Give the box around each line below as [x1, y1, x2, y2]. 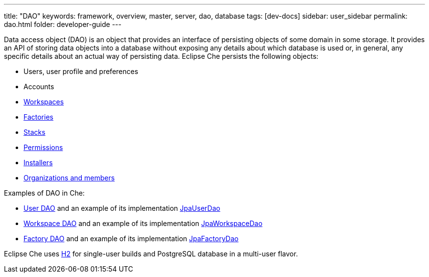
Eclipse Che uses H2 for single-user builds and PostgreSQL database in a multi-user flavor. [4, 250, 298, 258]
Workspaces [24, 98, 64, 106]
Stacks [24, 128, 46, 136]
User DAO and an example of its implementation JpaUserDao [24, 204, 220, 212]
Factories [24, 113, 53, 121]
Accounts [24, 82, 54, 91]
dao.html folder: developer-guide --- [4, 20, 121, 28]
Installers [24, 158, 53, 167]
